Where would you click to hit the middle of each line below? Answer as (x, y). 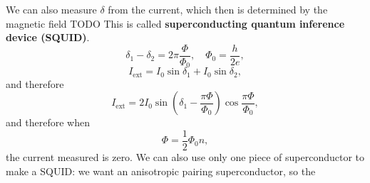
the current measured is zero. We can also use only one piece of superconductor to (185, 157)
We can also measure (51, 9)
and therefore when (48, 122)
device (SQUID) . (48, 37)
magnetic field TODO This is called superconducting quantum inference (175, 23)
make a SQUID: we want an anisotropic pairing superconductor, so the (161, 171)
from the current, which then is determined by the (218, 9)
